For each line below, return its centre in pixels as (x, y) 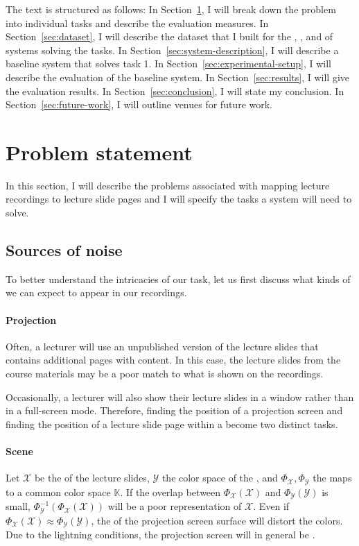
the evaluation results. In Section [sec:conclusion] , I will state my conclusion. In (175, 91)
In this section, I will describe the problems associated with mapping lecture (168, 185)
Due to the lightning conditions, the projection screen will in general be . (160, 535)
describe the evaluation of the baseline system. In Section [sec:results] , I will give (178, 77)
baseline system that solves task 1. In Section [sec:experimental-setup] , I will (169, 63)
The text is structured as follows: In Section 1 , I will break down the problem (171, 9)
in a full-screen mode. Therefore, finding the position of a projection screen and (174, 410)
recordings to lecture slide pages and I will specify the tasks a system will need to (179, 199)
